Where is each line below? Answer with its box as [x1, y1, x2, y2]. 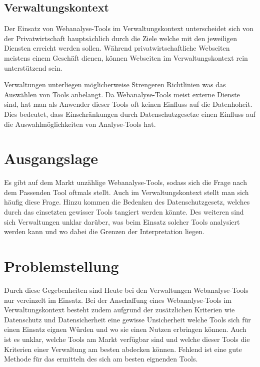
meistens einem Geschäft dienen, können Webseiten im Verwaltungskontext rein [4, 52, 248, 63]
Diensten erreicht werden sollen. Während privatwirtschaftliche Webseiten [4, 43, 230, 53]
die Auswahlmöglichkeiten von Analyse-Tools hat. [4, 118, 156, 129]
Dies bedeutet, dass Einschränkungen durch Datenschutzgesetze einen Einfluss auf [4, 108, 255, 119]
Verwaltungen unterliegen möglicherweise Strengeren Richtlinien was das [4, 79, 226, 90]
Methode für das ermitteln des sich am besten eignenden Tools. [4, 353, 198, 364]
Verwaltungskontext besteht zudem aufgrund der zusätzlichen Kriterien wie [4, 304, 235, 315]
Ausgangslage [4, 148, 98, 168]
